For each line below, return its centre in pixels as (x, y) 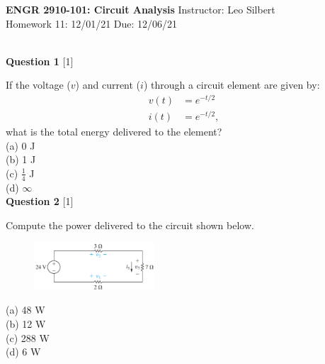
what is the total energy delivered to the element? (114, 132)
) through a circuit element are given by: (232, 85)
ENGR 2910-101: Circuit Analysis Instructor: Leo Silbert (141, 9)
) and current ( (108, 85)
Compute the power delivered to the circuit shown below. (130, 225)
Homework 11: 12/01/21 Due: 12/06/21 (92, 23)
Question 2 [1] (40, 201)
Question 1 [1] (40, 61)
